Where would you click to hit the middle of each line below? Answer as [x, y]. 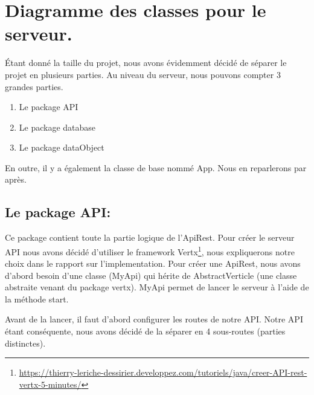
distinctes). [25, 343]
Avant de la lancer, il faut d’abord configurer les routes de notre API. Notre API [154, 319]
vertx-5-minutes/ [50, 384]
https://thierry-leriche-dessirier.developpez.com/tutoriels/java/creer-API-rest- [163, 372]
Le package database [57, 127]
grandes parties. [34, 86]
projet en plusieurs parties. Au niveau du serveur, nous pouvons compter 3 [143, 74]
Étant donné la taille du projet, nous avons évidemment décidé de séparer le [146, 63]
